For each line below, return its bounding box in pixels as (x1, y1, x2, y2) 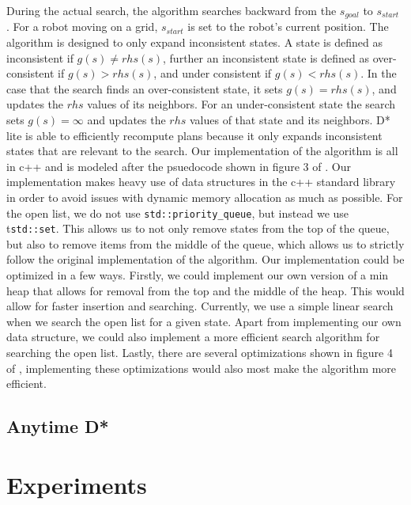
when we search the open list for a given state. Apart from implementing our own (6, 313, 402, 329)
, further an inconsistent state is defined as (163, 49, 370, 66)
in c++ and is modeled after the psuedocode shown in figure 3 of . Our (6, 158, 351, 174)
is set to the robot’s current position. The (187, 18, 389, 35)
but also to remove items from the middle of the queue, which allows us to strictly (6, 235, 405, 252)
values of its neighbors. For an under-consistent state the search (87, 96, 396, 112)
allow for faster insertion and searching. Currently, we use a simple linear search (6, 298, 394, 314)
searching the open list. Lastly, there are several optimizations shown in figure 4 (6, 344, 393, 361)
